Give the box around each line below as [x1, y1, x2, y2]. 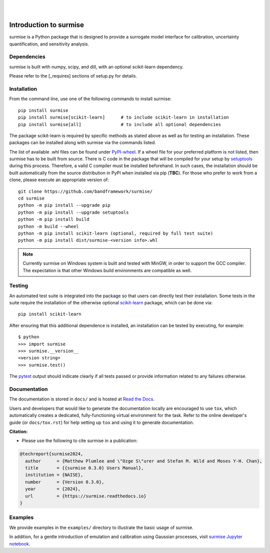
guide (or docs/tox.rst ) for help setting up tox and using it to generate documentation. [9, 419, 194, 425]
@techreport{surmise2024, [19, 451, 83, 457]
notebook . [9, 540, 30, 546]
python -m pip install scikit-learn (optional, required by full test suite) [18, 231, 213, 236]
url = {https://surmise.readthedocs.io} [25, 493, 147, 499]
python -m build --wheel [18, 223, 79, 229]
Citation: [9, 428, 28, 434]
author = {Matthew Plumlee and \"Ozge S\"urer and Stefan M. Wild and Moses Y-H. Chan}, [25, 458, 262, 464]
